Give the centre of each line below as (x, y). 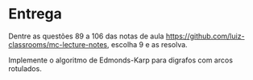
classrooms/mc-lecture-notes (58, 44)
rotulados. (25, 68)
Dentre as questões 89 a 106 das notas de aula (86, 36)
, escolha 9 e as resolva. (147, 44)
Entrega (35, 14)
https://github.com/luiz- (205, 36)
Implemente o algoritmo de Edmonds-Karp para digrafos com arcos (121, 60)
